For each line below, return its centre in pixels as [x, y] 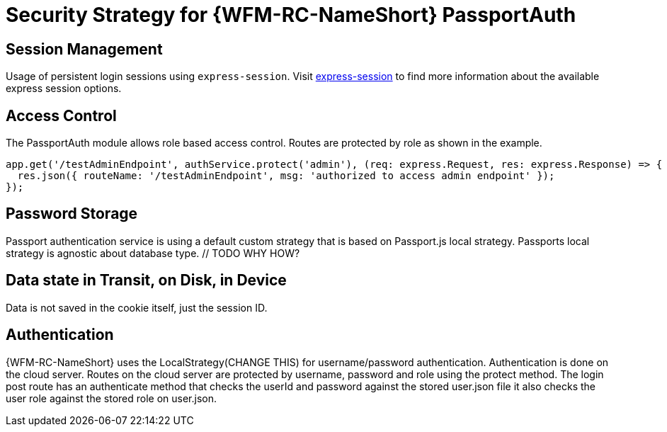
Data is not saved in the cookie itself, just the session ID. [137, 307]
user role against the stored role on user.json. [111, 398]
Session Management [84, 49]
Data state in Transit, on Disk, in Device [146, 280]
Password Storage [72, 214]
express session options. [64, 89]
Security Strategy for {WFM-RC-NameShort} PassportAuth [291, 15]
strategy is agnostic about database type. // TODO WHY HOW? [153, 253]
